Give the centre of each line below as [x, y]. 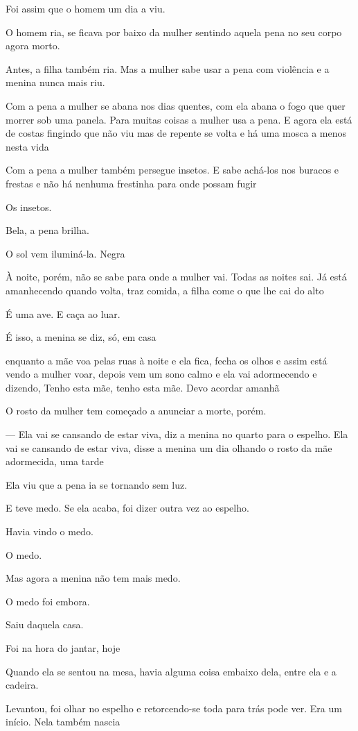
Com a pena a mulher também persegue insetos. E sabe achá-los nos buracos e [172, 170]
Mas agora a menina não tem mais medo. [93, 578]
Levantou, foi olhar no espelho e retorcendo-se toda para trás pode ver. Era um [174, 708]
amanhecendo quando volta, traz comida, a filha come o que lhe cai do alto [165, 290]
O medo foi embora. [48, 601]
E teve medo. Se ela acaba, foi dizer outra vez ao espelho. [127, 508]
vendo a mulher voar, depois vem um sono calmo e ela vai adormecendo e [161, 374]
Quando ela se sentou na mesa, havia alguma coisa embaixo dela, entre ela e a [171, 671]
